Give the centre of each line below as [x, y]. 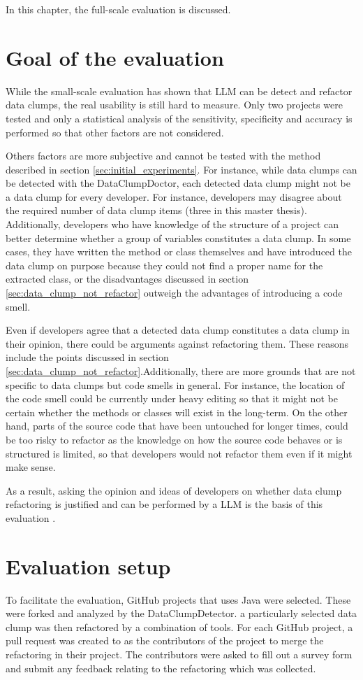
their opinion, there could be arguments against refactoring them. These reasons [177, 343]
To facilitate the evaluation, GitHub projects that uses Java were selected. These [178, 599]
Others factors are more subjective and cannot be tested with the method [163, 156]
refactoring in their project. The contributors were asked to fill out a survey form [179, 654]
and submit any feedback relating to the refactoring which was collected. [161, 668]
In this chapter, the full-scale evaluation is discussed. [118, 9]
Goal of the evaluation [115, 57]
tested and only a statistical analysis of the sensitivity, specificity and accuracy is [179, 118]
